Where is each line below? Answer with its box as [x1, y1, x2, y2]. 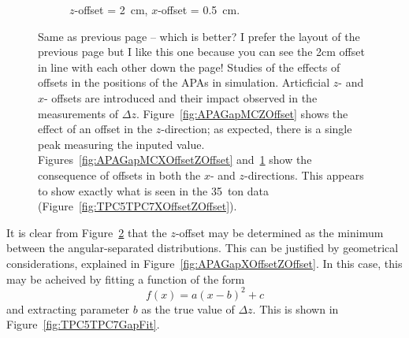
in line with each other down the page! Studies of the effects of [38, 58, 340, 75]
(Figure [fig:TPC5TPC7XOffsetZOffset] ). [38, 198, 237, 214]
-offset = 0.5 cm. [158, 2, 240, 17]
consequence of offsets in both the [38, 166, 201, 183]
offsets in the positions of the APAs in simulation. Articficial [38, 74, 330, 91]
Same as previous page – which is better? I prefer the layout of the [38, 28, 360, 44]
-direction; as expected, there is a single [161, 121, 352, 137]
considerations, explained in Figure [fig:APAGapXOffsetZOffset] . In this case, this [6, 254, 403, 271]
